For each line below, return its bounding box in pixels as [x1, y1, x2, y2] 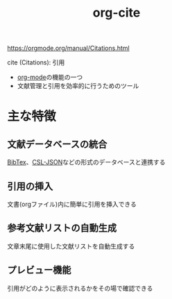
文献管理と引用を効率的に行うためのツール [17, 82, 139, 90]
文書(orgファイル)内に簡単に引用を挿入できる [7, 200, 137, 208]
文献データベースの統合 [7, 138, 108, 150]
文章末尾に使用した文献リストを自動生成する [7, 241, 135, 250]
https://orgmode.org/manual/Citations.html [7, 44, 130, 53]
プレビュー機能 [7, 264, 71, 276]
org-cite [92, 5, 141, 21]
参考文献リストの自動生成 [7, 222, 117, 234]
